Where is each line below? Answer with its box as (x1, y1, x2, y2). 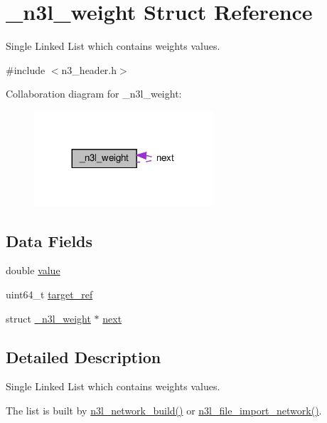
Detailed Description (6, 345, 161, 367)
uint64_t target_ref (6, 286, 93, 301)
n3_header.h (61, 62, 117, 77)
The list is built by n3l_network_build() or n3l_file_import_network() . (6, 402, 322, 417)
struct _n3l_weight (6, 310, 91, 325)
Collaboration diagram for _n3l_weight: (6, 86, 182, 101)
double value (6, 263, 60, 278)
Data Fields (6, 229, 93, 251)
